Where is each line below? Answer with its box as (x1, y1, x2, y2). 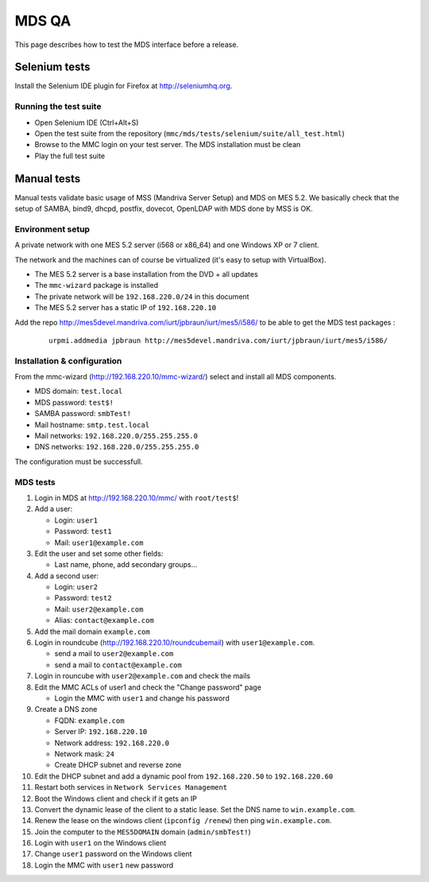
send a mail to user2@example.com (54, 649, 174, 659)
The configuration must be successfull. (14, 457, 143, 466)
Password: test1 (54, 526, 112, 536)
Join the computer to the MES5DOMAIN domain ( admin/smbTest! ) (34, 827, 252, 837)
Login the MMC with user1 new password (34, 860, 174, 870)
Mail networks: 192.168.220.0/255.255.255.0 (34, 431, 199, 441)
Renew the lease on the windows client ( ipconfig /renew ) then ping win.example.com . (34, 816, 332, 826)
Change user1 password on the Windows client (34, 849, 192, 859)
